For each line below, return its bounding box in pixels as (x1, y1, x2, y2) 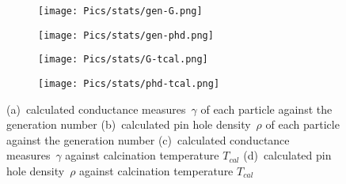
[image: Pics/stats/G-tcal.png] (38, 54, 208, 66)
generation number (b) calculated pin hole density (6, 116, 251, 133)
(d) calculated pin (243, 147, 332, 163)
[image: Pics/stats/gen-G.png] (38, 6, 203, 17)
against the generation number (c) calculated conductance (6, 131, 290, 148)
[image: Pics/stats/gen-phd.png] (38, 29, 214, 41)
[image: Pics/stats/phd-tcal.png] (38, 77, 220, 89)
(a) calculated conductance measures (6, 100, 186, 117)
